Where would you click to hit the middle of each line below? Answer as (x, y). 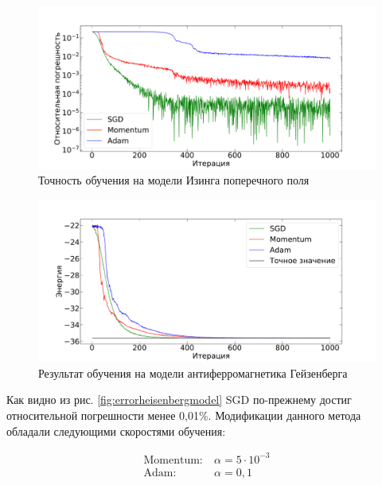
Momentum (172, 460)
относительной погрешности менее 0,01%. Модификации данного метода (184, 415)
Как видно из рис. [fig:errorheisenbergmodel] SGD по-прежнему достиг (179, 400)
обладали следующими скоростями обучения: (116, 431)
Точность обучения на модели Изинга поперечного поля (174, 180)
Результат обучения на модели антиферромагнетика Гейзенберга (193, 372)
